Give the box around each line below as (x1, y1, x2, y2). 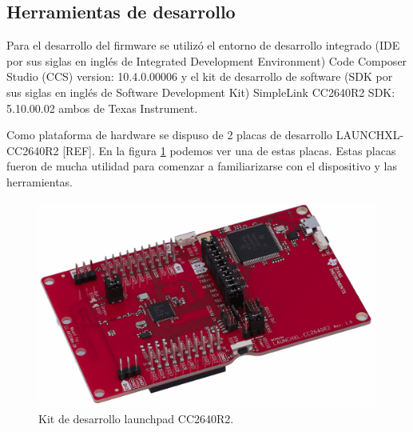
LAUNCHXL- (336, 126, 404, 143)
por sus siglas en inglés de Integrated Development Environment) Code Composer (6, 52, 407, 69)
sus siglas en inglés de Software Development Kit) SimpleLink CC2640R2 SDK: (6, 83, 395, 100)
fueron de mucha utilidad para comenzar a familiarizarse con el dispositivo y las (6, 158, 397, 174)
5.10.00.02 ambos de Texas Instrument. (6, 99, 198, 116)
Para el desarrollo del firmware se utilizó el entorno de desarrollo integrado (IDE (6, 37, 400, 54)
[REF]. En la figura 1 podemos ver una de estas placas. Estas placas (62, 142, 396, 158)
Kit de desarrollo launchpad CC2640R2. (38, 410, 234, 426)
